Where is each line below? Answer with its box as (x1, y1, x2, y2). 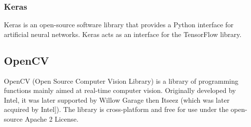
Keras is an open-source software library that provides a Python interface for (4, 19, 234, 30)
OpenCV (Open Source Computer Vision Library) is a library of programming (4, 75, 238, 86)
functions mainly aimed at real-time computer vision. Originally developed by (4, 85, 236, 95)
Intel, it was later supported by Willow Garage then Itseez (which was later (4, 94, 230, 105)
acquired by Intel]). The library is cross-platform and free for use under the (4, 104, 229, 114)
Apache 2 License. (24, 113, 78, 124)
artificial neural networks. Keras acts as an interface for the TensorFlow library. (4, 29, 242, 39)
